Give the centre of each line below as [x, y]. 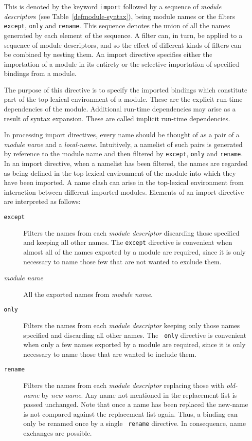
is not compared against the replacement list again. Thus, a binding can [131, 413]
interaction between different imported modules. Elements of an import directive [124, 192]
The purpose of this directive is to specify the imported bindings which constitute [126, 89]
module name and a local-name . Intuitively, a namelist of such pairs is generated [123, 144]
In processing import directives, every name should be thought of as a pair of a [122, 135]
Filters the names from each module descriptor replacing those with [124, 385]
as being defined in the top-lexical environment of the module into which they [120, 173]
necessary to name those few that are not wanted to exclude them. [123, 261]
